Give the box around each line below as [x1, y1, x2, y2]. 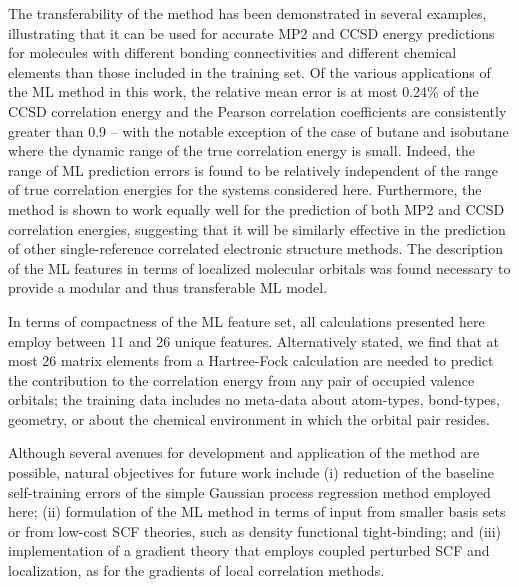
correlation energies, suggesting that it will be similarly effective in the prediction [8, 218, 506, 239]
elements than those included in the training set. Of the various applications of [8, 61, 491, 82]
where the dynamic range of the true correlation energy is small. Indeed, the [8, 140, 476, 161]
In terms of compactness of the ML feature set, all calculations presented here [8, 310, 485, 331]
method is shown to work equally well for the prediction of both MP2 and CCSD [8, 198, 505, 219]
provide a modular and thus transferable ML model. [8, 277, 328, 298]
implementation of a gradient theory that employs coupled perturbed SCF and [8, 540, 490, 561]
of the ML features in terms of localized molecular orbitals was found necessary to [8, 257, 511, 278]
